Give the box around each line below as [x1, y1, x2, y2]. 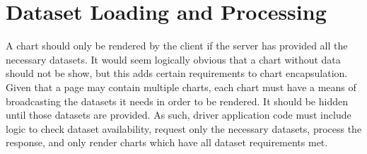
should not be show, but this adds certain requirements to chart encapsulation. [6, 66, 348, 81]
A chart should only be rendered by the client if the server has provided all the [6, 38, 348, 53]
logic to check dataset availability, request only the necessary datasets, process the [6, 121, 362, 136]
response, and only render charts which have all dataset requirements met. [6, 135, 328, 150]
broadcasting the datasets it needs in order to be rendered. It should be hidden [6, 93, 348, 108]
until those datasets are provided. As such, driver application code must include [6, 107, 351, 122]
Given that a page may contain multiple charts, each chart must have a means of [6, 79, 356, 94]
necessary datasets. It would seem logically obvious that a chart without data [6, 52, 341, 66]
